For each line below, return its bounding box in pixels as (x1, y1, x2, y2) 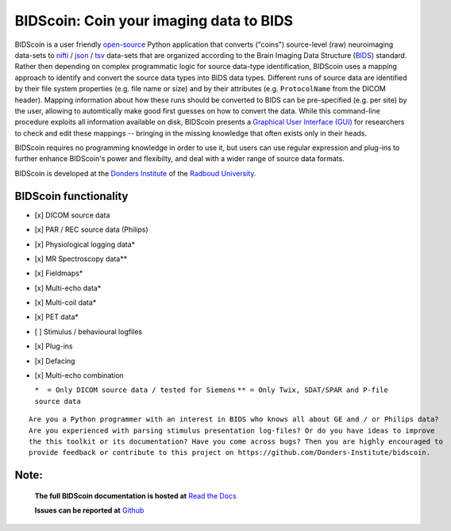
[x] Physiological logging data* (34, 239, 136, 249)
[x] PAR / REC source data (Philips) (34, 225, 148, 234)
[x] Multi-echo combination (34, 371, 124, 380)
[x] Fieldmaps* (34, 268, 83, 278)
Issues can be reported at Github (34, 506, 145, 515)
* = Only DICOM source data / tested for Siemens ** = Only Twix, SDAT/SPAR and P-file (34, 386, 388, 394)
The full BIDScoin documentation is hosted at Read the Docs (34, 491, 237, 500)
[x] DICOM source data (34, 210, 110, 220)
